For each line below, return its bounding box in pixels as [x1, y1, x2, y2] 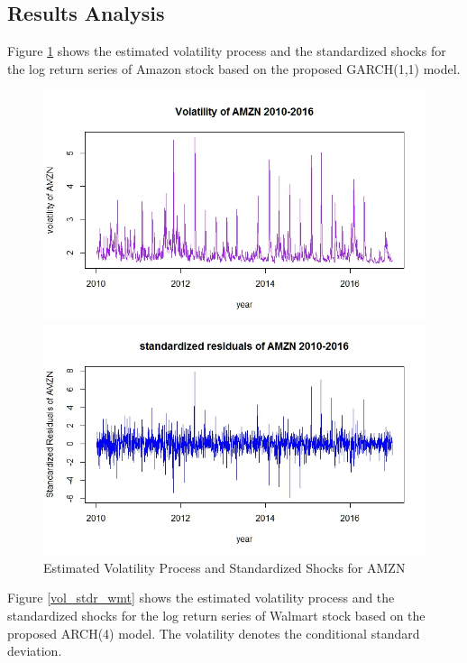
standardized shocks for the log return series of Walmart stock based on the [7, 605, 426, 624]
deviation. [7, 641, 62, 660]
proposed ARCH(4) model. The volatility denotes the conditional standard [7, 623, 420, 642]
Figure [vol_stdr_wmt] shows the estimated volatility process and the [7, 588, 395, 607]
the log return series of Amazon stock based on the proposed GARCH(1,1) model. [7, 59, 461, 78]
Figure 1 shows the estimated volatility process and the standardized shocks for [7, 41, 446, 60]
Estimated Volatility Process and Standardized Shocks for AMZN [43, 557, 406, 576]
